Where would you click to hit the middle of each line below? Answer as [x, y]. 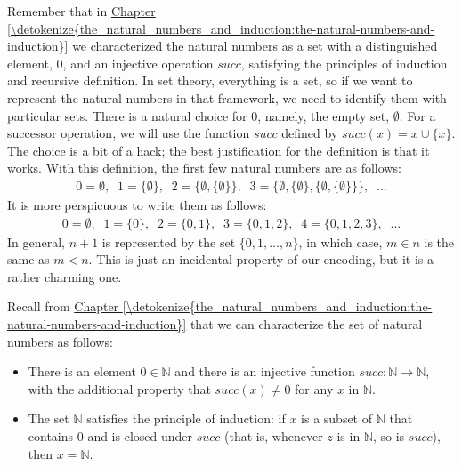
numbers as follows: [60, 341]
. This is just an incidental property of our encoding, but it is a [261, 259]
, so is [389, 435]
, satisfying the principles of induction [344, 63]
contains [51, 435]
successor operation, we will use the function [129, 133]
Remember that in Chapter [81, 11]
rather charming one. [65, 276]
